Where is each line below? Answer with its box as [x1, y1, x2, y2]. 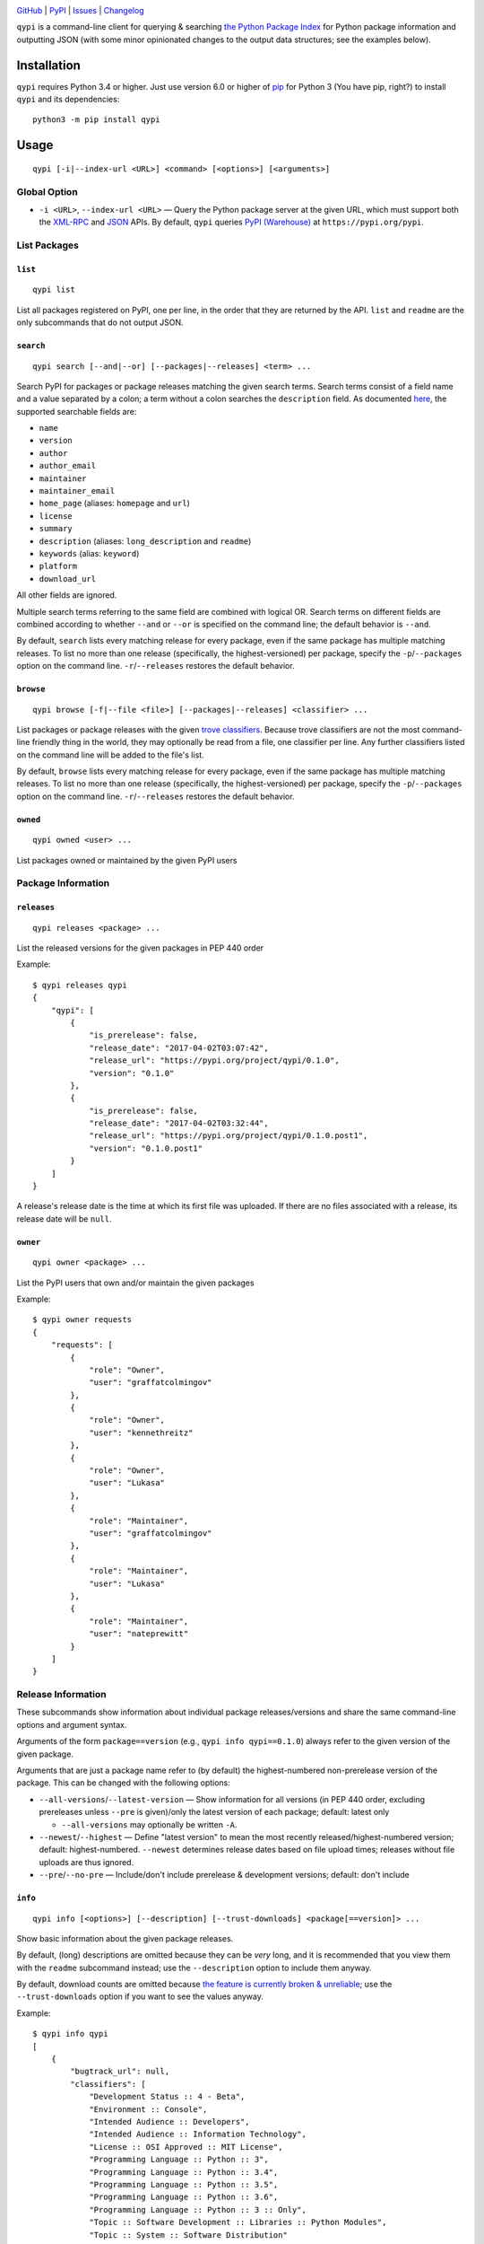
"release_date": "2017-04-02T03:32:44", [89, 1118, 269, 1128]
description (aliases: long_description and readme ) [39, 535, 252, 547]
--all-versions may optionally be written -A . [61, 1819, 238, 1830]
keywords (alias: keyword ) [39, 548, 140, 558]
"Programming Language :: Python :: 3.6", [89, 2192, 279, 2203]
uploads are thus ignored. [39, 1856, 134, 1867]
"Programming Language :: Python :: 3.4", [89, 2167, 279, 2177]
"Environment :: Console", [89, 2104, 208, 2114]
